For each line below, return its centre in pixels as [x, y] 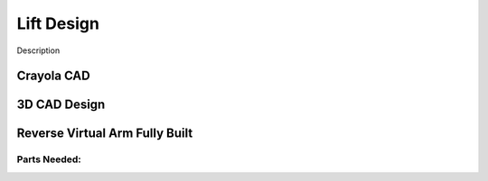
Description [38, 50]
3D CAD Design [61, 105]
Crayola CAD [53, 76]
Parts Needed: [49, 159]
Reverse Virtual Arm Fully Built [105, 134]
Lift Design [58, 23]
